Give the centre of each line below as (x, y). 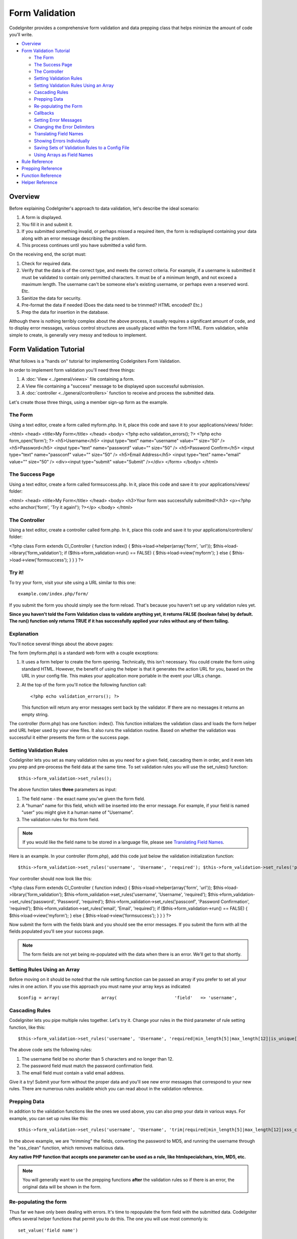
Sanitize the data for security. (51, 298)
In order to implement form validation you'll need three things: (72, 370)
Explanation (24, 634)
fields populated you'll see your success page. (57, 931)
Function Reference (42, 175)
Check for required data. (47, 263)
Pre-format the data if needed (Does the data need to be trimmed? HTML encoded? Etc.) (112, 305)
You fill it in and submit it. (47, 224)
